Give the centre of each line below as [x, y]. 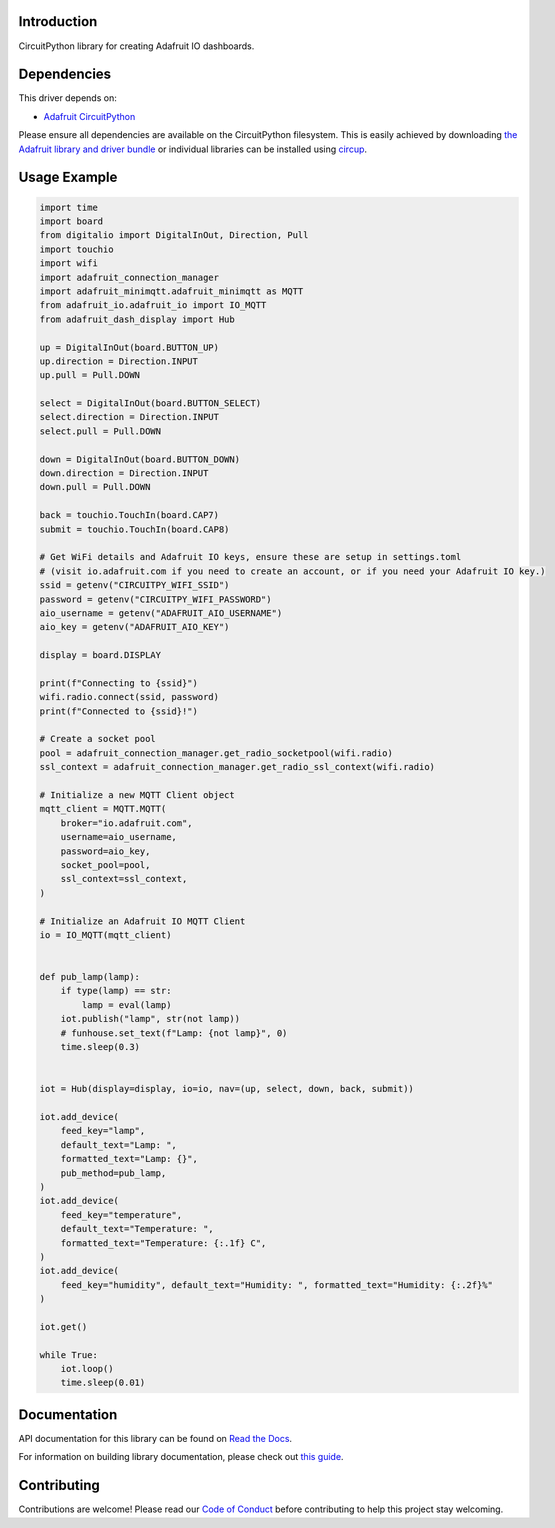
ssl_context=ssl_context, [124, 879]
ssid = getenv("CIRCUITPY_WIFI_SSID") [134, 585]
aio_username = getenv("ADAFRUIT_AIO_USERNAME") [161, 613]
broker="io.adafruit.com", [127, 823]
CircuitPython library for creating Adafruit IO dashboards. [136, 46]
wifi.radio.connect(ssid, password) [129, 697]
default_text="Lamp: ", [118, 1144]
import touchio [76, 249]
